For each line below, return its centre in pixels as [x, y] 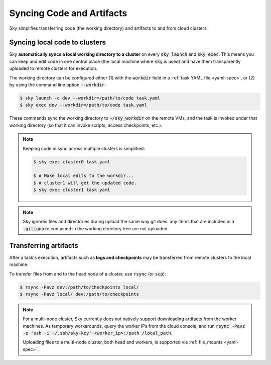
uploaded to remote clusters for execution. [53, 68]
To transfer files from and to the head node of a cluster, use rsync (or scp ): [88, 273]
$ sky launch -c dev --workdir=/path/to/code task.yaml [90, 98]
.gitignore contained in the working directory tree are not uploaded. [96, 228]
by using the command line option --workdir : [58, 85]
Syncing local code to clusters [58, 42]
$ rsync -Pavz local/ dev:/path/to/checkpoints [79, 294]
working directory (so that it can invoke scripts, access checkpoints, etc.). [86, 125]
